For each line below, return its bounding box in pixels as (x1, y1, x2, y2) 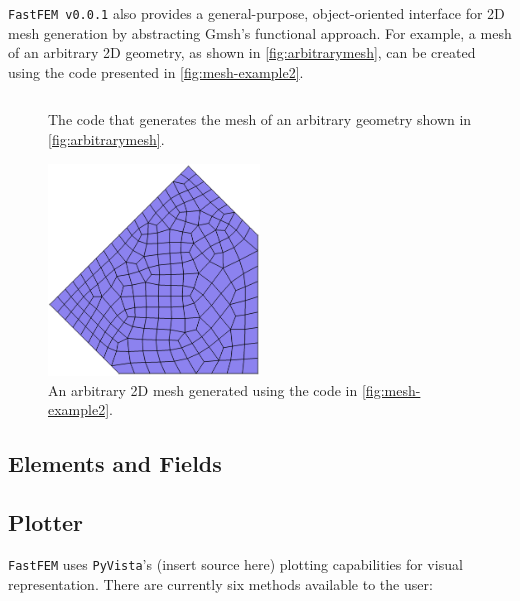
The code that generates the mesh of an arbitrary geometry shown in (48, 109, 472, 130)
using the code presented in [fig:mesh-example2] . (8, 61, 304, 82)
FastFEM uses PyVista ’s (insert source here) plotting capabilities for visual (8, 554, 463, 574)
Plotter (8, 507, 84, 538)
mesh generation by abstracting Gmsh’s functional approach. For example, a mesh (8, 22, 512, 43)
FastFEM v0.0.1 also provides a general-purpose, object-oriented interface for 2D (8, 3, 505, 23)
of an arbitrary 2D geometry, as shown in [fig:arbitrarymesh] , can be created (8, 42, 476, 63)
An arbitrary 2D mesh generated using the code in (48, 379, 358, 400)
